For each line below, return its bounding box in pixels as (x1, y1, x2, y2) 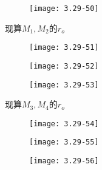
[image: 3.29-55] (29, 138, 99, 147)
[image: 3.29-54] (29, 119, 99, 128)
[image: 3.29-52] (29, 61, 99, 70)
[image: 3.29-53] (29, 80, 99, 89)
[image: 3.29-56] (29, 157, 99, 166)
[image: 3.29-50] (29, 4, 99, 13)
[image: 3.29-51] (29, 43, 99, 52)
